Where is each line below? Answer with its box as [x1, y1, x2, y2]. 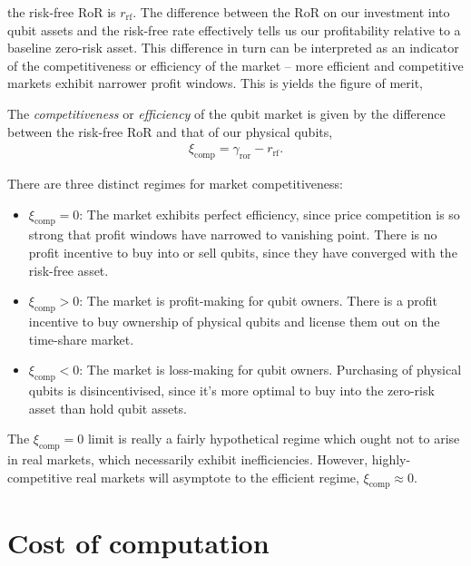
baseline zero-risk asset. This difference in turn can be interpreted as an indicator [7, 38, 459, 57]
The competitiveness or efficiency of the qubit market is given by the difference [7, 103, 446, 122]
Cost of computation [7, 523, 270, 561]
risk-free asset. [28, 260, 109, 279]
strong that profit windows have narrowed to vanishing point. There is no [28, 225, 437, 244]
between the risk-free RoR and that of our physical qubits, [7, 122, 333, 141]
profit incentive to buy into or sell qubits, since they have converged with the [28, 242, 457, 261]
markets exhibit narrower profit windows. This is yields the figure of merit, [7, 73, 423, 93]
